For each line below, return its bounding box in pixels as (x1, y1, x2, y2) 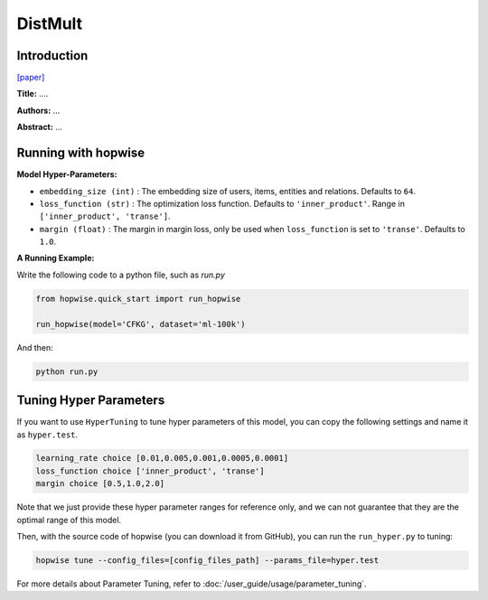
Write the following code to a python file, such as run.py (16, 269, 226, 280)
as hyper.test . (16, 429, 79, 440)
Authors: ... (16, 105, 61, 116)
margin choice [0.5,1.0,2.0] (35, 479, 165, 489)
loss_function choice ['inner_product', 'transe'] (35, 465, 266, 476)
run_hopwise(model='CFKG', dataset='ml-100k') (35, 319, 246, 329)
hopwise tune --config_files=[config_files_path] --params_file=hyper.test (35, 556, 380, 566)
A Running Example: (16, 253, 95, 264)
